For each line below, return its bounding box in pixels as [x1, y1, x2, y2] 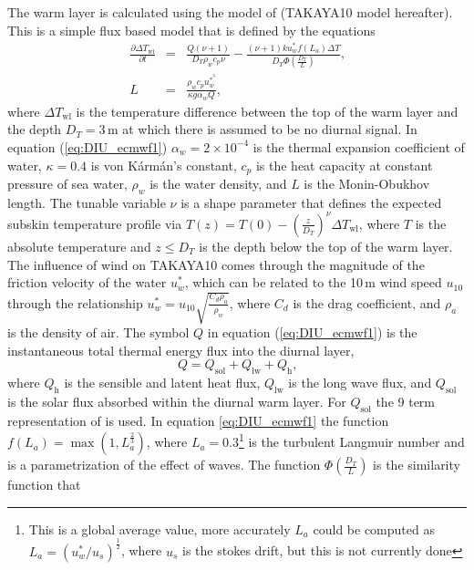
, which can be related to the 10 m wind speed [184, 273, 442, 292]
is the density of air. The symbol [7, 323, 190, 342]
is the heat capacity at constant [255, 155, 433, 174]
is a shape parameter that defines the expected [180, 192, 442, 212]
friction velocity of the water [7, 273, 167, 292]
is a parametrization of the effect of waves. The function [7, 455, 321, 474]
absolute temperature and [7, 236, 151, 255]
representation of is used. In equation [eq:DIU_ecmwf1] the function [7, 410, 389, 430]
